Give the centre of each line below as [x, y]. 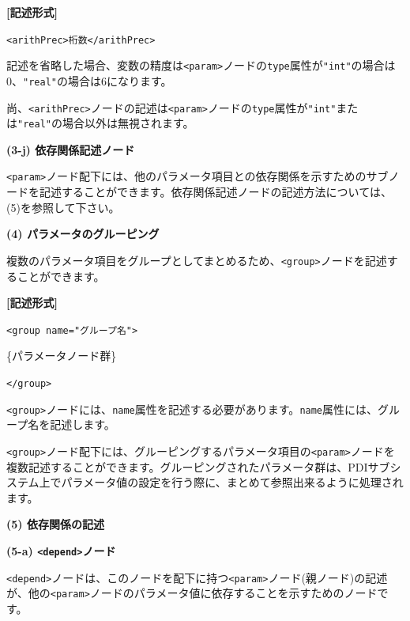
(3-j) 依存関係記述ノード [71, 149]
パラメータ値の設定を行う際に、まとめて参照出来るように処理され [232, 482]
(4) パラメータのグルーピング [83, 234]
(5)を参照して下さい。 [63, 207]
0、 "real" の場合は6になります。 [89, 80]
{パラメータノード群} [62, 356]
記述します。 [83, 424]
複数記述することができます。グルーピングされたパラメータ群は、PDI [187, 466]
